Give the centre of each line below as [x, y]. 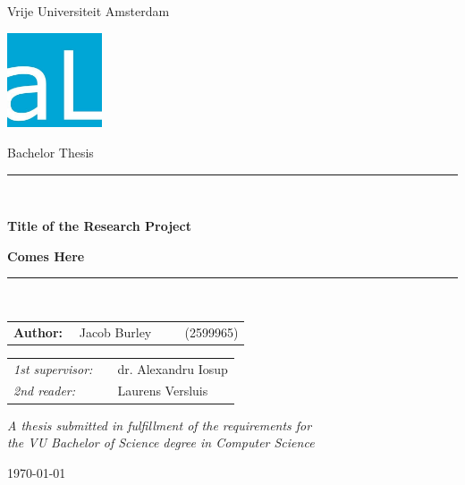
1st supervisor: [53, 368]
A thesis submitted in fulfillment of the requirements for [160, 425]
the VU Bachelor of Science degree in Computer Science [161, 442]
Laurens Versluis [163, 391]
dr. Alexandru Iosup [173, 368]
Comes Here [46, 255]
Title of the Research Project [99, 226]
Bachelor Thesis [51, 152]
